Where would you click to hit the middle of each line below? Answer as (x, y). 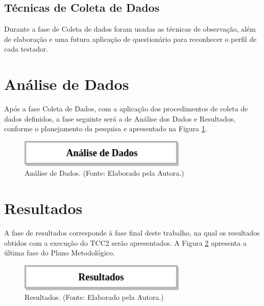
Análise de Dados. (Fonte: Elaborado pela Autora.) (104, 173)
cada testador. (26, 49)
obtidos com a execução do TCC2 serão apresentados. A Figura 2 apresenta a (125, 242)
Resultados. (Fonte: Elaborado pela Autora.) (94, 297)
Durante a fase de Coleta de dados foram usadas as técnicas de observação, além (130, 29)
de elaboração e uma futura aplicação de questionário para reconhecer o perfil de (130, 39)
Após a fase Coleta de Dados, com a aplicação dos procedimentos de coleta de (126, 109)
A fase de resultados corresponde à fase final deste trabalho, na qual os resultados (132, 232)
